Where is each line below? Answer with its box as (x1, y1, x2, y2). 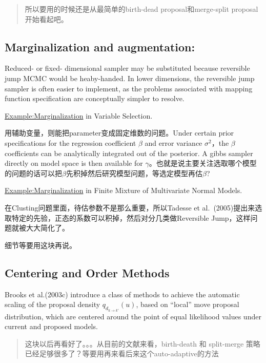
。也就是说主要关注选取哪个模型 (149, 158, 257, 168)
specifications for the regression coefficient (5, 137, 136, 148)
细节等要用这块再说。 (5, 239, 76, 250)
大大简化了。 (26, 222, 69, 233)
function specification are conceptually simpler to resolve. (5, 93, 185, 104)
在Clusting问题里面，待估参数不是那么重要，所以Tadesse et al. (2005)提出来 (5, 202, 255, 213)
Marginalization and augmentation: (5, 39, 195, 54)
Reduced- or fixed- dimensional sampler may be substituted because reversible (5, 63, 250, 73)
